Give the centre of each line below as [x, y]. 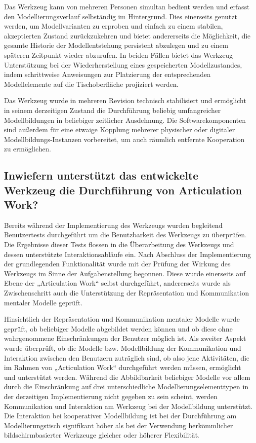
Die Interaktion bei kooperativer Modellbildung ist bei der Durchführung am [120, 416]
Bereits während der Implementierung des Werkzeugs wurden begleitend [113, 225]
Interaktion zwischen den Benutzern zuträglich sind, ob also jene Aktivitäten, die [127, 357]
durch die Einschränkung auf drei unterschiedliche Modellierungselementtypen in [126, 387]
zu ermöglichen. [28, 149]
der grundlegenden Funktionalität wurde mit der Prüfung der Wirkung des [117, 264]
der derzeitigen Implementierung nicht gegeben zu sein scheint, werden [111, 396]
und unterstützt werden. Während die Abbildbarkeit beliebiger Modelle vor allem [127, 377]
